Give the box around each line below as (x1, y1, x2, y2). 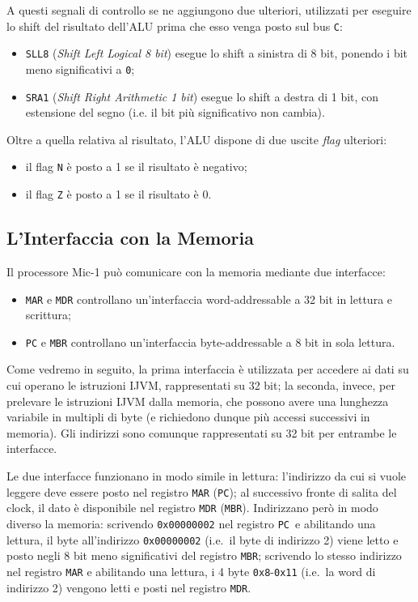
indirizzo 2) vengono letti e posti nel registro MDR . (6, 579, 251, 596)
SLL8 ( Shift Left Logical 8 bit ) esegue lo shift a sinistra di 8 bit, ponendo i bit (25, 45, 408, 62)
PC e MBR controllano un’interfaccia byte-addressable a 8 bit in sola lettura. (25, 333, 395, 350)
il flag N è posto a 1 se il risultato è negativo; (25, 158, 247, 175)
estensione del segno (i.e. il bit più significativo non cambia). (25, 104, 325, 121)
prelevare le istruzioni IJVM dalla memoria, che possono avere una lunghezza (6, 392, 389, 409)
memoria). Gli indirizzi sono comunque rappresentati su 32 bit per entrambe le (6, 424, 397, 441)
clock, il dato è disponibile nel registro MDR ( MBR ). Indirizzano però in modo (6, 499, 378, 516)
